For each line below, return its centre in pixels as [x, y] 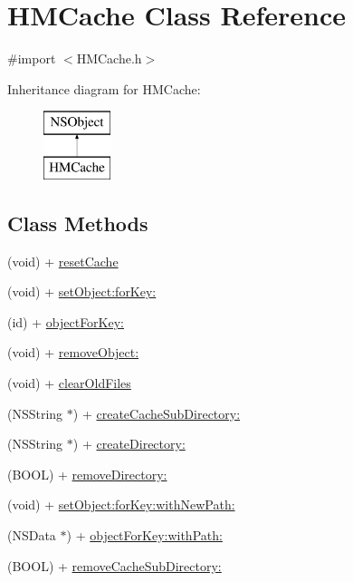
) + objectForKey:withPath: [144, 535]
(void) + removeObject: [73, 352]
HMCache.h [109, 58]
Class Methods [78, 223]
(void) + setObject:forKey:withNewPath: [121, 504]
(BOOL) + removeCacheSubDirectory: [114, 565]
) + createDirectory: [129, 444]
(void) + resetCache [63, 261]
